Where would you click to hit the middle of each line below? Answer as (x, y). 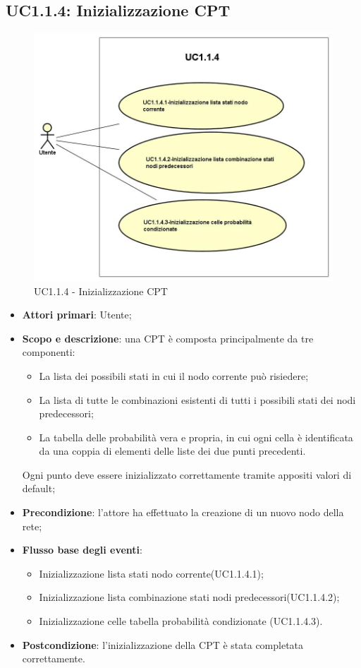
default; (39, 488)
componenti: (49, 352)
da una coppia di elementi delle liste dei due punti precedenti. (172, 451)
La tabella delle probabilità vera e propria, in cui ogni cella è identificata (196, 437)
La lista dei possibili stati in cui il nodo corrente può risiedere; (174, 375)
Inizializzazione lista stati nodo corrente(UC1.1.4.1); (151, 573)
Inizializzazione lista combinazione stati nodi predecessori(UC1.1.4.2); (189, 597)
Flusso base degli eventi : (82, 550)
